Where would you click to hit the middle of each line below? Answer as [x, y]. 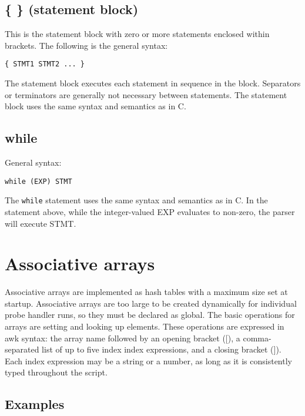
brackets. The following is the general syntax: [86, 45]
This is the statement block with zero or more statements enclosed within [137, 34]
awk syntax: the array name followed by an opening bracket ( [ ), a [123, 338]
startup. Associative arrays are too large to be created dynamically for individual [151, 303]
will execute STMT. [41, 223]
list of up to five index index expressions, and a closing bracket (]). [162, 349]
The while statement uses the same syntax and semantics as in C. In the [136, 200]
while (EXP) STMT [38, 181]
